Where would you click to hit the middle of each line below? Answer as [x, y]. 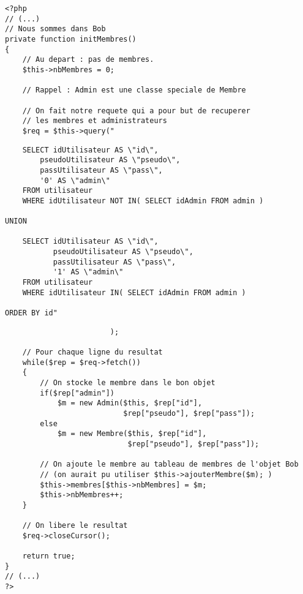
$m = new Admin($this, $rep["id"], [130, 403]
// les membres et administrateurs [95, 121]
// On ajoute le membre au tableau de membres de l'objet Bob [169, 464]
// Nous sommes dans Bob [55, 29]
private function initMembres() [71, 39]
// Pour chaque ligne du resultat [92, 352]
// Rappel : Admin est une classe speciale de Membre [134, 90]
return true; [49, 556]
